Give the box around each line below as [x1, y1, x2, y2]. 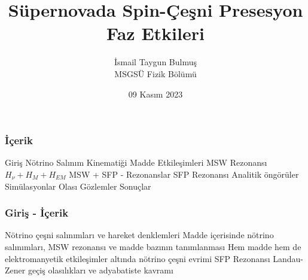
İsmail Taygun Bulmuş [114, 56, 197, 68]
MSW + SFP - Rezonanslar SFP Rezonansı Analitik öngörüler [69, 168, 299, 180]
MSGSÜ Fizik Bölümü [114, 67, 197, 80]
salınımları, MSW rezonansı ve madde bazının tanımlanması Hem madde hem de [5, 240, 301, 252]
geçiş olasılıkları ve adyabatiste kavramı [28, 264, 173, 276]
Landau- [273, 252, 303, 264]
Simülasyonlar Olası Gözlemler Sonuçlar [5, 179, 151, 192]
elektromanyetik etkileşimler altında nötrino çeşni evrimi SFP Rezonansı [5, 252, 270, 264]
